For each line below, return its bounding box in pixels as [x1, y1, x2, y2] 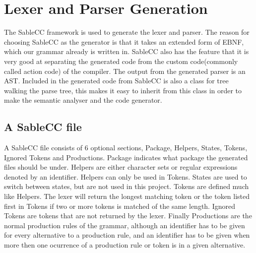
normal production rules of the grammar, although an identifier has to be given [4, 220, 245, 230]
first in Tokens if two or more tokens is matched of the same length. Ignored [4, 200, 235, 211]
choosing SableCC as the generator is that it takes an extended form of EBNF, [4, 36, 244, 47]
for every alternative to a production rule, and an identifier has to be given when [4, 230, 250, 240]
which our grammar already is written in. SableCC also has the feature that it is [4, 46, 249, 57]
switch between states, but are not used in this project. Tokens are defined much [4, 181, 249, 191]
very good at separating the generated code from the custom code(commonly [4, 56, 238, 66]
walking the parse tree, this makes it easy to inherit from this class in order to [4, 85, 242, 95]
